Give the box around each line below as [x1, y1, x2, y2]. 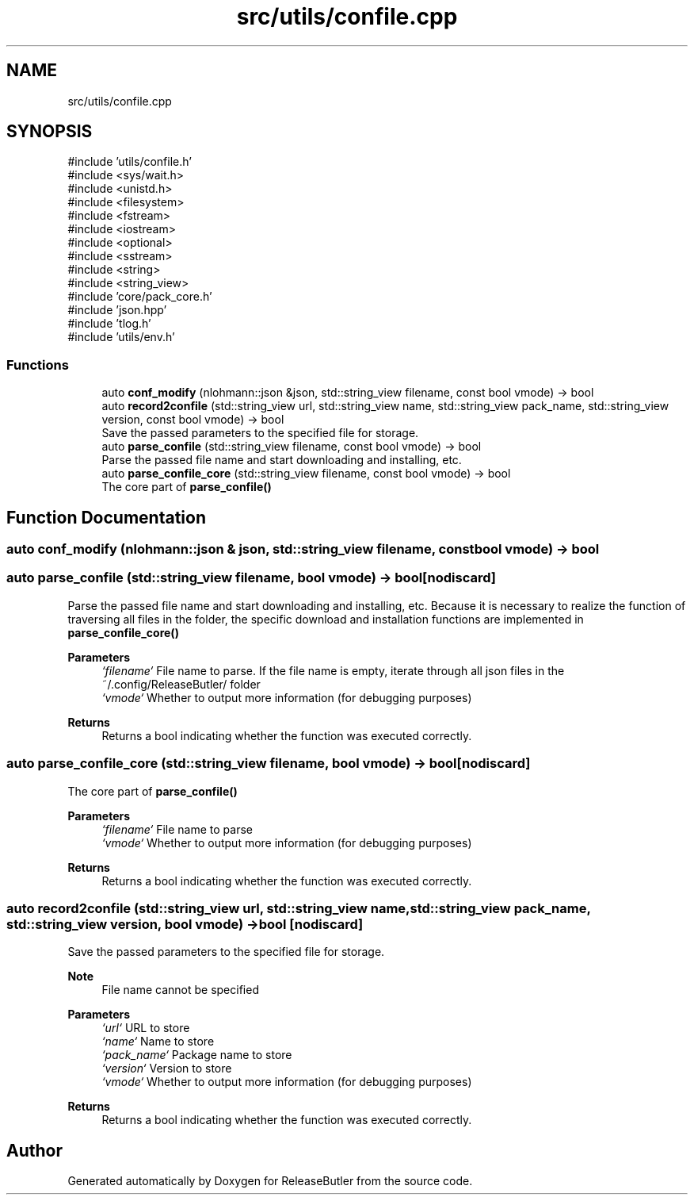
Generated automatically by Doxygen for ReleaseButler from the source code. [67, 1174, 473, 1188]
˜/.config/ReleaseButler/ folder [101, 677, 261, 691]
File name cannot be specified [101, 983, 259, 997]
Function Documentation [6, 507, 206, 528]
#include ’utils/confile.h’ [67, 155, 192, 169]
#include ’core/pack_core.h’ [67, 290, 212, 304]
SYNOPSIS [6, 121, 93, 142]
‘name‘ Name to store [101, 1034, 215, 1049]
